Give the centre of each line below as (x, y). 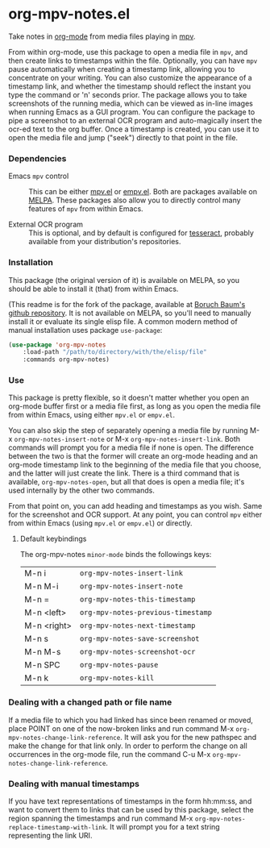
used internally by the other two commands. (81, 491)
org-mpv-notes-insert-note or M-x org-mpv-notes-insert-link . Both (127, 439)
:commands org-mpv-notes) (66, 360)
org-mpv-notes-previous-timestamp (145, 613)
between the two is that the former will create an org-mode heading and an (133, 456)
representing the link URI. (50, 836)
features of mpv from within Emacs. (86, 209)
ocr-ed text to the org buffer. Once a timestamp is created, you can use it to (134, 129)
